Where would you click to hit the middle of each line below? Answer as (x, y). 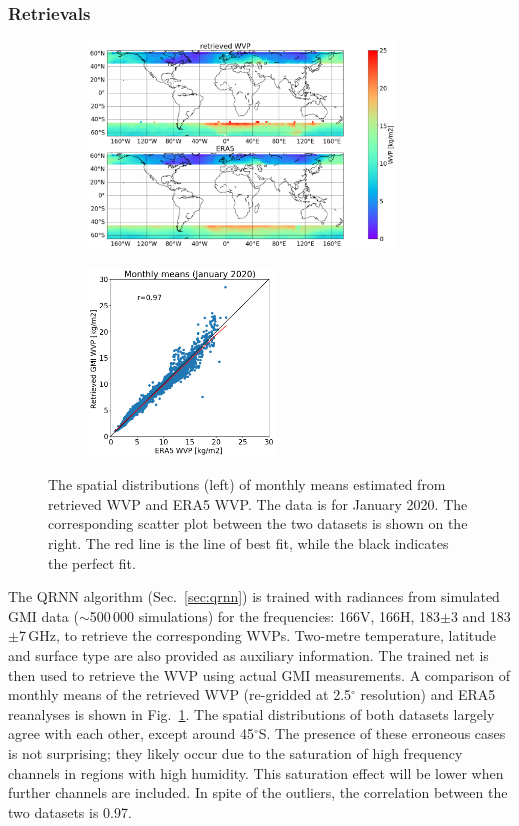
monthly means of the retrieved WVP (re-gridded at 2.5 (180, 694)
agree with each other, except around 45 (131, 733)
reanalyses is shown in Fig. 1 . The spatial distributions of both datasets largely (251, 713)
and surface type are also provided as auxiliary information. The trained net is (248, 654)
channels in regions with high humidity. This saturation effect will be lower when (256, 772)
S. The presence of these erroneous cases (382, 733)
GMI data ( (43, 615)
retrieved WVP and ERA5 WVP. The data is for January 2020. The (258, 503)
